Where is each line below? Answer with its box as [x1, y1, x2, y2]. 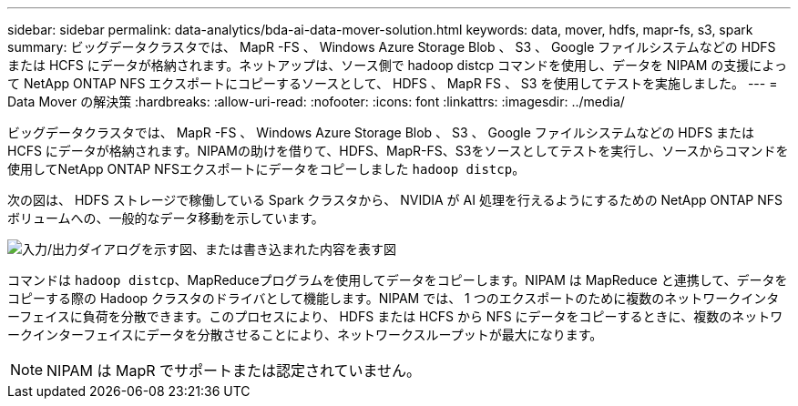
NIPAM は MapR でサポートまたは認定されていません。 [46, 361, 422, 380]
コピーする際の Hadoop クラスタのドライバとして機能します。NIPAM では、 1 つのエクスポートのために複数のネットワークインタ [7, 290, 780, 306]
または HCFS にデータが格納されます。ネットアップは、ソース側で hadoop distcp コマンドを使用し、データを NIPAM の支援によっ [7, 57, 787, 73]
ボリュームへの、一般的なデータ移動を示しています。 [7, 210, 324, 226]
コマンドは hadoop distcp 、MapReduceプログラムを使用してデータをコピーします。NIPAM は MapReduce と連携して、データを [7, 272, 788, 288]
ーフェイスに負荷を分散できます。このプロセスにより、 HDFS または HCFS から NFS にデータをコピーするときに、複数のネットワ [7, 309, 783, 324]
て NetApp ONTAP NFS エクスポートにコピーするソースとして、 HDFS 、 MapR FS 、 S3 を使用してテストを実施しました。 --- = [7, 76, 778, 91]
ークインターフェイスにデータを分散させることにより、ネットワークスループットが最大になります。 [7, 327, 603, 342]
